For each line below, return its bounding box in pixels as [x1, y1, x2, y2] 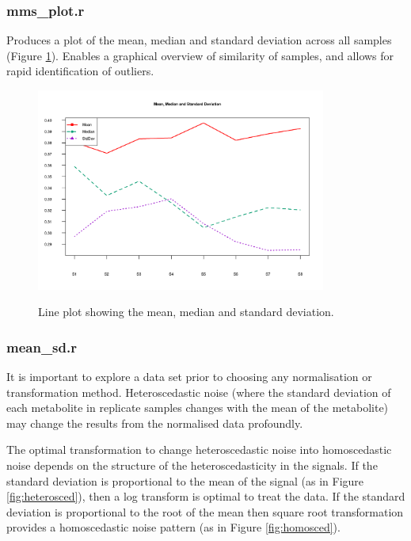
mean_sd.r [6, 337, 77, 356]
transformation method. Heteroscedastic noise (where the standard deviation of [6, 383, 391, 400]
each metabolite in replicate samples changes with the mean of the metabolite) [6, 399, 389, 416]
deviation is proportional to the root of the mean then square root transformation [6, 503, 404, 520]
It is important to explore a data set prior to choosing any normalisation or [6, 368, 372, 385]
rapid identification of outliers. [6, 63, 154, 79]
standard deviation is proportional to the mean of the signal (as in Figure [6, 472, 364, 489]
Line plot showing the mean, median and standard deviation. [38, 303, 334, 320]
